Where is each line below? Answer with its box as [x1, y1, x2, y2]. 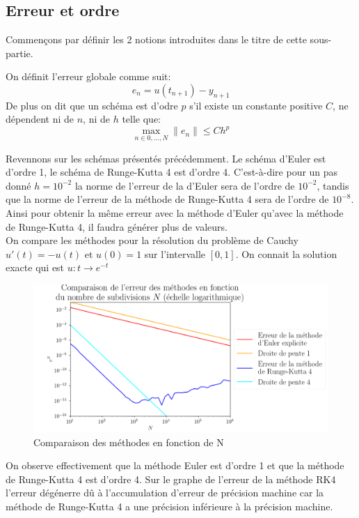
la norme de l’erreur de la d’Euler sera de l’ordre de [74, 178, 295, 192]
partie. [6, 45, 33, 60]
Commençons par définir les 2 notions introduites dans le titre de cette [6, 32, 307, 47]
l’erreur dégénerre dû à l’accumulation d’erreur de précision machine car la [6, 485, 324, 500]
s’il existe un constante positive [189, 98, 323, 112]
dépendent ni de [6, 112, 74, 126]
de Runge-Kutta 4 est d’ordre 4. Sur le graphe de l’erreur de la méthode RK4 [6, 471, 336, 486]
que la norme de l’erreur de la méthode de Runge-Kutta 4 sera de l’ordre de [6, 192, 329, 206]
